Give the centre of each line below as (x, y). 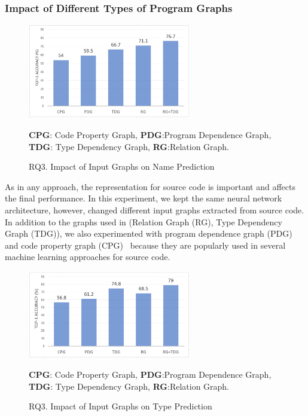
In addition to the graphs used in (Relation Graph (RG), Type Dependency (144, 221)
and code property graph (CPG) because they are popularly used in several (145, 245)
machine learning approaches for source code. (88, 257)
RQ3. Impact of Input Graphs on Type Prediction (121, 406)
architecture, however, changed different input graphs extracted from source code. (155, 209)
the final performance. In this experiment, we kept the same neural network (144, 198)
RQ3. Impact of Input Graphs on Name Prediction (122, 166)
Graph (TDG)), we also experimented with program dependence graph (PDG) (149, 233)
